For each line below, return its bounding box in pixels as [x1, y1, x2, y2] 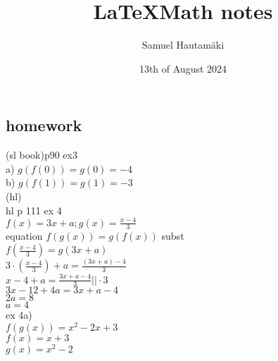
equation [6, 228, 43, 243]
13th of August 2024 [139, 61, 227, 75]
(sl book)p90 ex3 [6, 147, 77, 162]
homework [6, 114, 82, 136]
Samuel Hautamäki [141, 37, 225, 52]
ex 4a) [6, 307, 32, 322]
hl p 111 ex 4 [6, 202, 62, 217]
